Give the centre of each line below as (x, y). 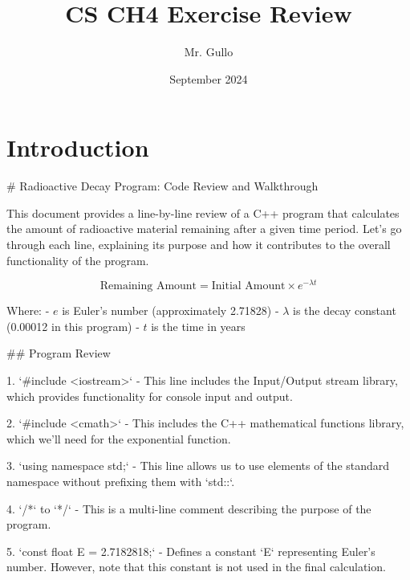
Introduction (78, 147)
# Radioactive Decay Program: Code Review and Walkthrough (162, 186)
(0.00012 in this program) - (73, 326)
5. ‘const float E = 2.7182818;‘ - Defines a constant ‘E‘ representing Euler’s (191, 551)
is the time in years (198, 326)
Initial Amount (248, 286)
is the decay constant (345, 310)
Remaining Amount (148, 286)
